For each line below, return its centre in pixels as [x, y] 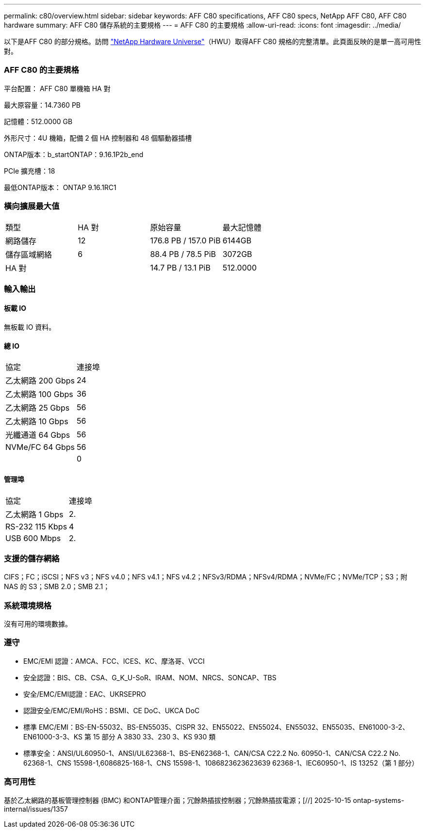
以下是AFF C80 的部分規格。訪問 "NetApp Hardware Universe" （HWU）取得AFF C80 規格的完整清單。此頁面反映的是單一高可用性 [213, 41]
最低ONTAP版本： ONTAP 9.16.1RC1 [60, 187]
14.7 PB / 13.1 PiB [180, 267]
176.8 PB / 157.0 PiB [185, 240]
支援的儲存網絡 [32, 558]
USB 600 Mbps [33, 538]
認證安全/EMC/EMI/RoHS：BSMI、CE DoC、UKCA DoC [112, 710]
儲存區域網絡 [29, 254]
